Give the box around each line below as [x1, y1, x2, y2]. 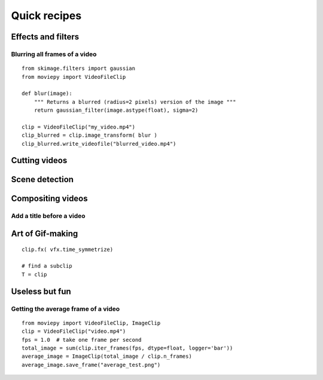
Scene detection [11, 174, 74, 185]
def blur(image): [22, 90, 72, 97]
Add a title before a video [11, 212, 86, 220]
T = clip [22, 271, 47, 278]
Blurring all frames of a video [11, 50, 97, 58]
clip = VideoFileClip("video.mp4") [22, 328, 126, 335]
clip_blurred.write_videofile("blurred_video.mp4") [22, 140, 176, 147]
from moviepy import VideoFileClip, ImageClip [22, 320, 161, 326]
